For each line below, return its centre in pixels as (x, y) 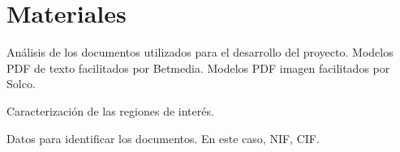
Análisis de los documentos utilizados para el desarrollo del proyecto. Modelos (200, 52)
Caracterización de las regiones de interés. (110, 110)
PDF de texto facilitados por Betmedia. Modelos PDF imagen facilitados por (198, 68)
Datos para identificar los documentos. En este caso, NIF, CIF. (163, 138)
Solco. (21, 84)
